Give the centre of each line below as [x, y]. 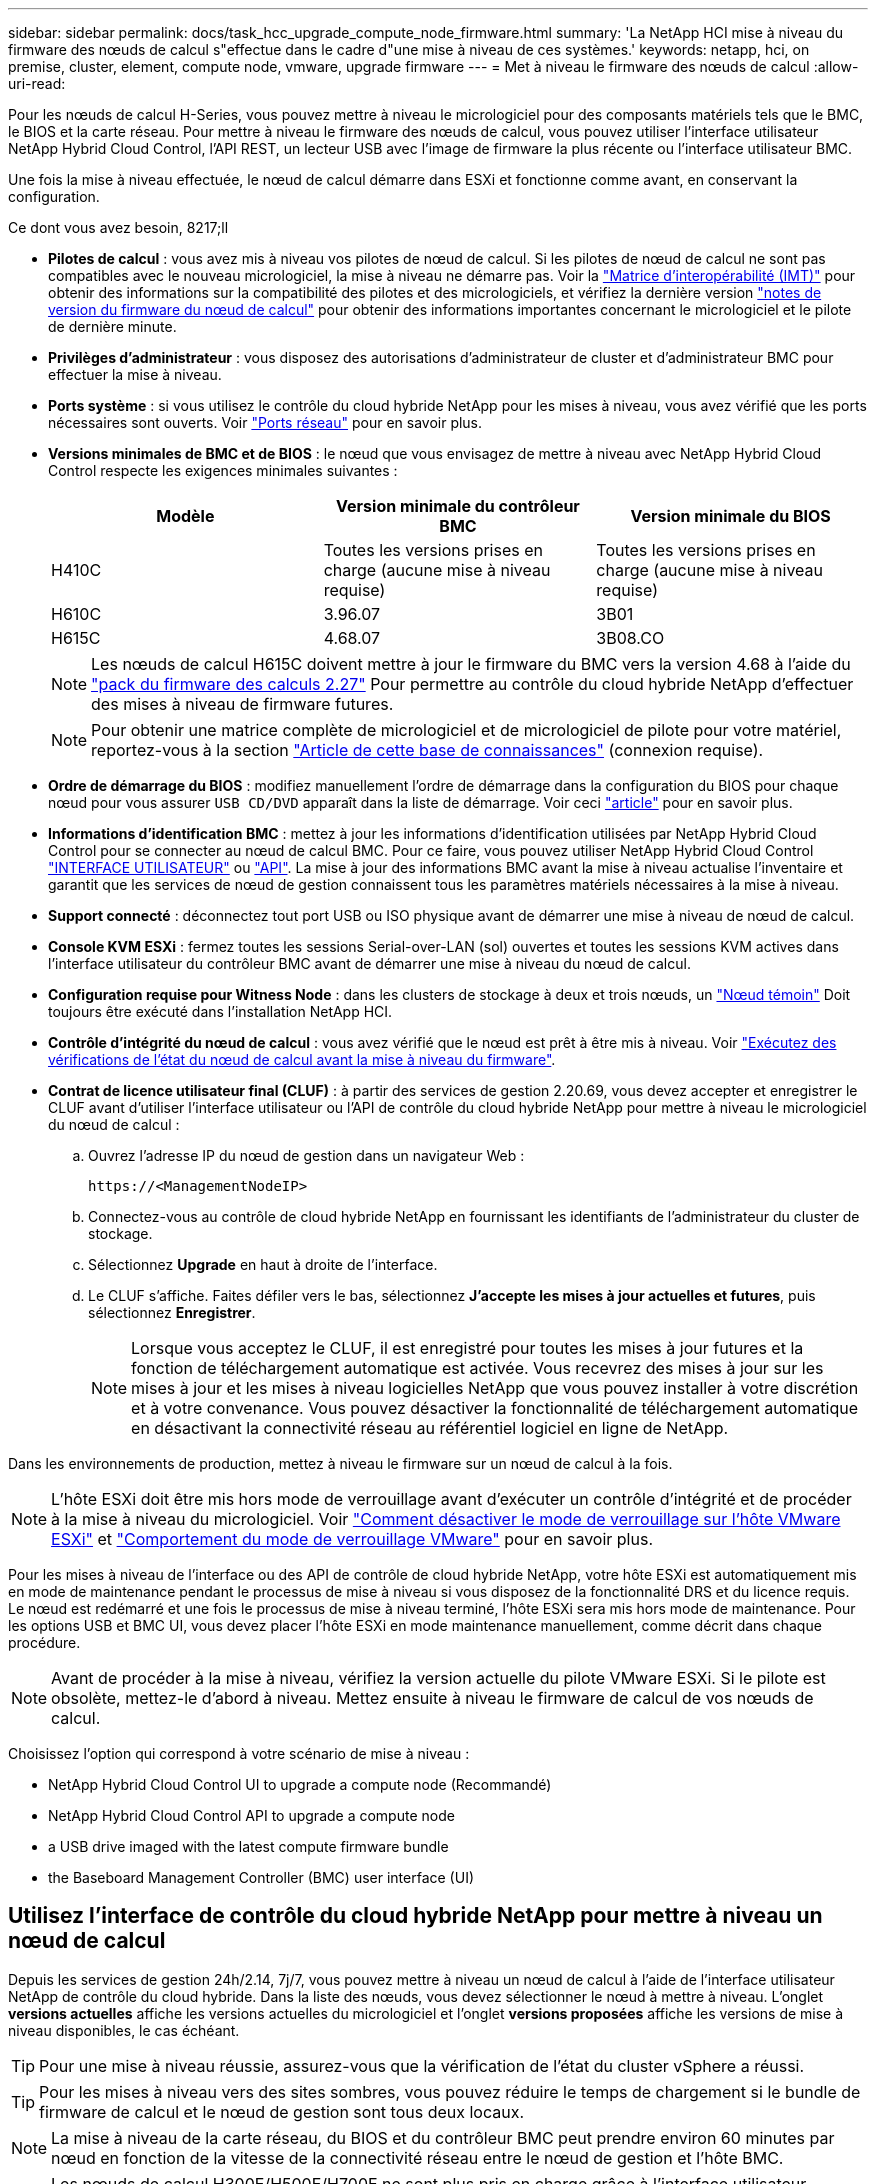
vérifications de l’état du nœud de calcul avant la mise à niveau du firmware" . [302, 1059]
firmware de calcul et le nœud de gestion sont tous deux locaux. [282, 2111]
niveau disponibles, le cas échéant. [124, 2030]
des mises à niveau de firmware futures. [242, 704]
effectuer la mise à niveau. [135, 374]
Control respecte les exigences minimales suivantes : [223, 470]
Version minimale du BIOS [730, 516]
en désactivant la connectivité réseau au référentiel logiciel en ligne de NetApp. [430, 1428]
